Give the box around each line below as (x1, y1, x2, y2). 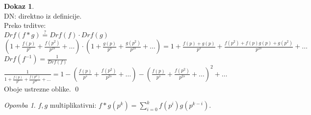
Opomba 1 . (4, 100, 36, 110)
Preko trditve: (4, 20, 46, 30)
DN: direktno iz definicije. (4, 10, 82, 21)
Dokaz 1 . (4, 1, 34, 11)
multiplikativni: (50, 100, 97, 110)
